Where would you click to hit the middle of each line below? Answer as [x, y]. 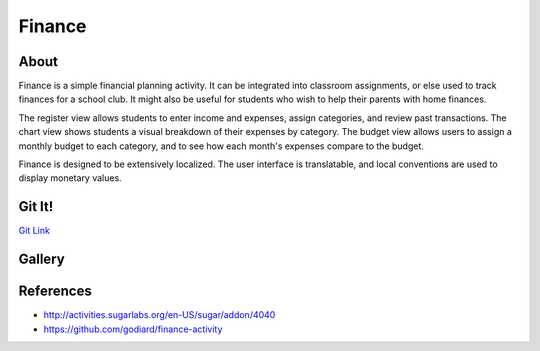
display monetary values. [70, 178]
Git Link [34, 231]
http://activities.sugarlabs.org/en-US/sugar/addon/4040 [159, 315]
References [55, 291]
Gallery [41, 259]
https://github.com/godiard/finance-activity [133, 329]
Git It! [36, 206]
